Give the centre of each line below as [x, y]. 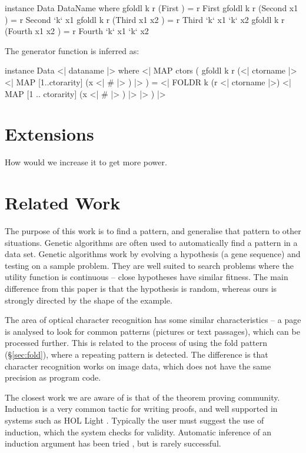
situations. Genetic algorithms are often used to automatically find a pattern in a [151, 242]
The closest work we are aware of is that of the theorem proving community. [142, 397]
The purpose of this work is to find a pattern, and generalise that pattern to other [153, 231]
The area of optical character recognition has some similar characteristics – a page [153, 320]
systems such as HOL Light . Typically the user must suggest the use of [134, 420]
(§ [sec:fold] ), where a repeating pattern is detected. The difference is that [137, 354]
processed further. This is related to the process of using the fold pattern [136, 343]
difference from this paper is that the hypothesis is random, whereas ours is [141, 288]
